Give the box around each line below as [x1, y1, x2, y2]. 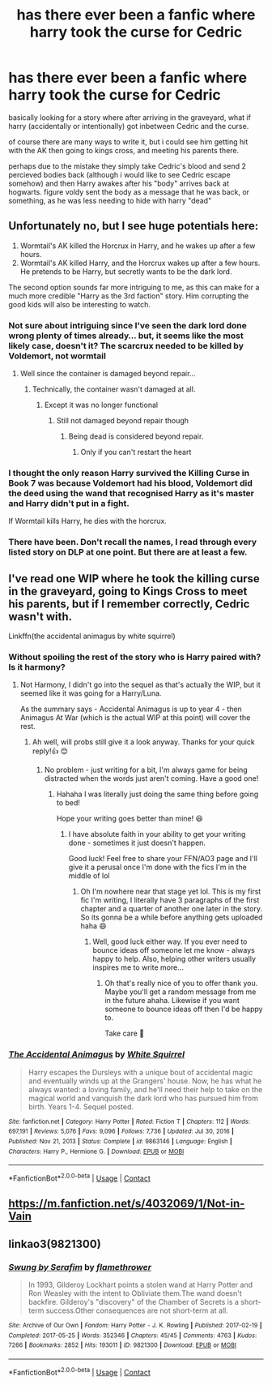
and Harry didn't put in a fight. [8, 497, 130, 508]
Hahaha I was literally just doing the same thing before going [56, 789, 259, 800]
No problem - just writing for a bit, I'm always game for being [44, 765, 249, 775]
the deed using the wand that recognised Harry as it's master [8, 487, 255, 499]
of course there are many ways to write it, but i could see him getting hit [8, 136, 249, 147]
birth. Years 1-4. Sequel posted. [28, 1101, 134, 1112]
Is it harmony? [8, 662, 66, 672]
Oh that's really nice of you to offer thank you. [104, 979, 258, 988]
